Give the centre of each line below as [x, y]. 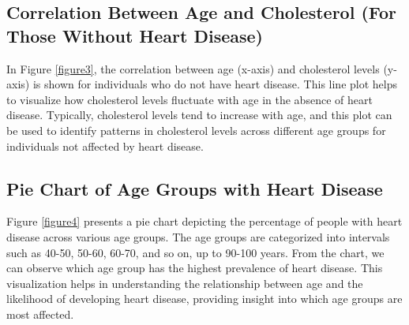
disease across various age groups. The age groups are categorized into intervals [198, 236]
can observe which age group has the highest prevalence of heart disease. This [195, 268]
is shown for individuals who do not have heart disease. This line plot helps [215, 84]
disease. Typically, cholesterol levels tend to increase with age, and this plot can [199, 115]
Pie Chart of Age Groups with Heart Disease [195, 188]
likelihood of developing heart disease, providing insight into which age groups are [204, 299]
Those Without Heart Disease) [135, 35]
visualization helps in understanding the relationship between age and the [185, 283]
